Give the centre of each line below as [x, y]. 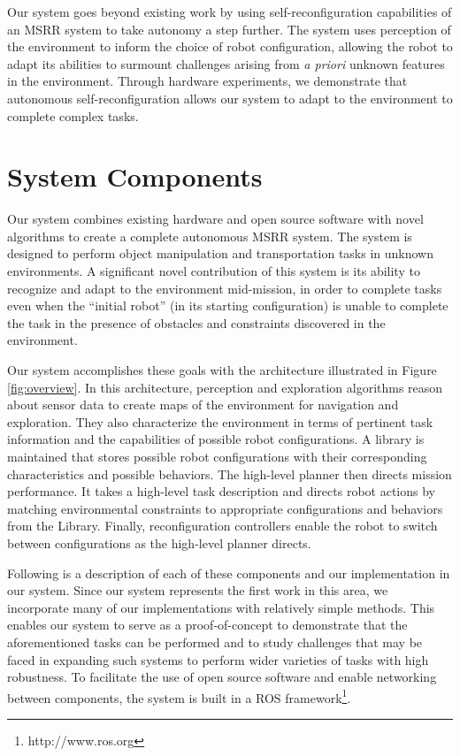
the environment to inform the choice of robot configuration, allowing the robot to [230, 46]
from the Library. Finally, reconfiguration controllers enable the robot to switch [222, 526]
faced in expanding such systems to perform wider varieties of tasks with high [218, 659]
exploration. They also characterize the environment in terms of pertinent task [220, 421]
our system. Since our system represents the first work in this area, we [198, 590]
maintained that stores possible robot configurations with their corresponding [217, 456]
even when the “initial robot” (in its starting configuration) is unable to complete [228, 305]
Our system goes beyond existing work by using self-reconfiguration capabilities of [230, 11]
